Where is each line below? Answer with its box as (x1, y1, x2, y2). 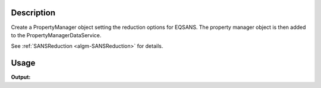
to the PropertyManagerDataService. (11, 31, 102, 38)
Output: (11, 74, 31, 81)
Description (11, 8, 56, 18)
